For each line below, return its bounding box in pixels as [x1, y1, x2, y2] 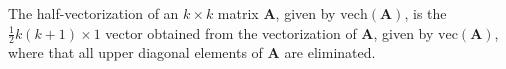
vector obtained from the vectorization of [105, 22, 357, 43]
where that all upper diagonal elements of [8, 42, 263, 63]
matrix [217, 3, 259, 23]
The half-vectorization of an [8, 3, 179, 23]
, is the [404, 3, 447, 23]
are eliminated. [284, 42, 376, 63]
